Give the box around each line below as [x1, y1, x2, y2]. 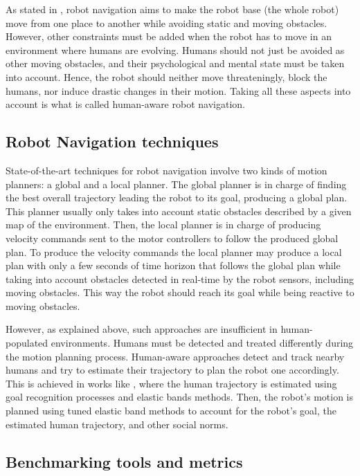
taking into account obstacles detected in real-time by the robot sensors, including [6, 271, 354, 286]
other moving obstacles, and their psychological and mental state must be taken [6, 56, 345, 71]
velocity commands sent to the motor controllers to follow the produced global [6, 230, 339, 245]
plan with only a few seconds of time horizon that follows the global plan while [6, 258, 341, 273]
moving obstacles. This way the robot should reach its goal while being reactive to [6, 285, 354, 300]
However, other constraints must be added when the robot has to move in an [6, 29, 332, 44]
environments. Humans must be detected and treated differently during [51, 336, 354, 350]
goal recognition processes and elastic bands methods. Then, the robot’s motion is [6, 390, 353, 404]
